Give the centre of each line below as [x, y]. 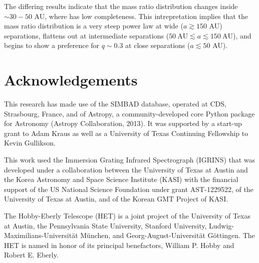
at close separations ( [158, 45]
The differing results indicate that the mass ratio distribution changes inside [121, 6]
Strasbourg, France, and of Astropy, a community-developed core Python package [129, 113]
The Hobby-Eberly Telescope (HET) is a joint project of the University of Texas [127, 216]
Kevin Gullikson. [30, 143]
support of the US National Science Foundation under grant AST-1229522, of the [129, 189]
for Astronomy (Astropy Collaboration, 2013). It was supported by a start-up [123, 123]
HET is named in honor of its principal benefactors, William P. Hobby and [119, 245]
